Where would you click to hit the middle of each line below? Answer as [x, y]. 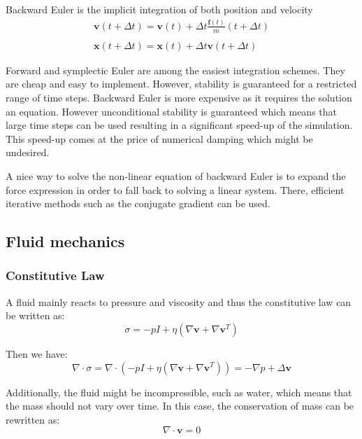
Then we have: [37, 353]
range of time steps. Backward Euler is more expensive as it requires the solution [179, 98]
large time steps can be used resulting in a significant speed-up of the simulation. [179, 125]
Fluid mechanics [65, 241]
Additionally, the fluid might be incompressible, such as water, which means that [179, 392]
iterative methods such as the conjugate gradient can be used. [138, 203]
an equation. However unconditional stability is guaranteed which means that [171, 111]
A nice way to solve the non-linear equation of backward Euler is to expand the [176, 175]
